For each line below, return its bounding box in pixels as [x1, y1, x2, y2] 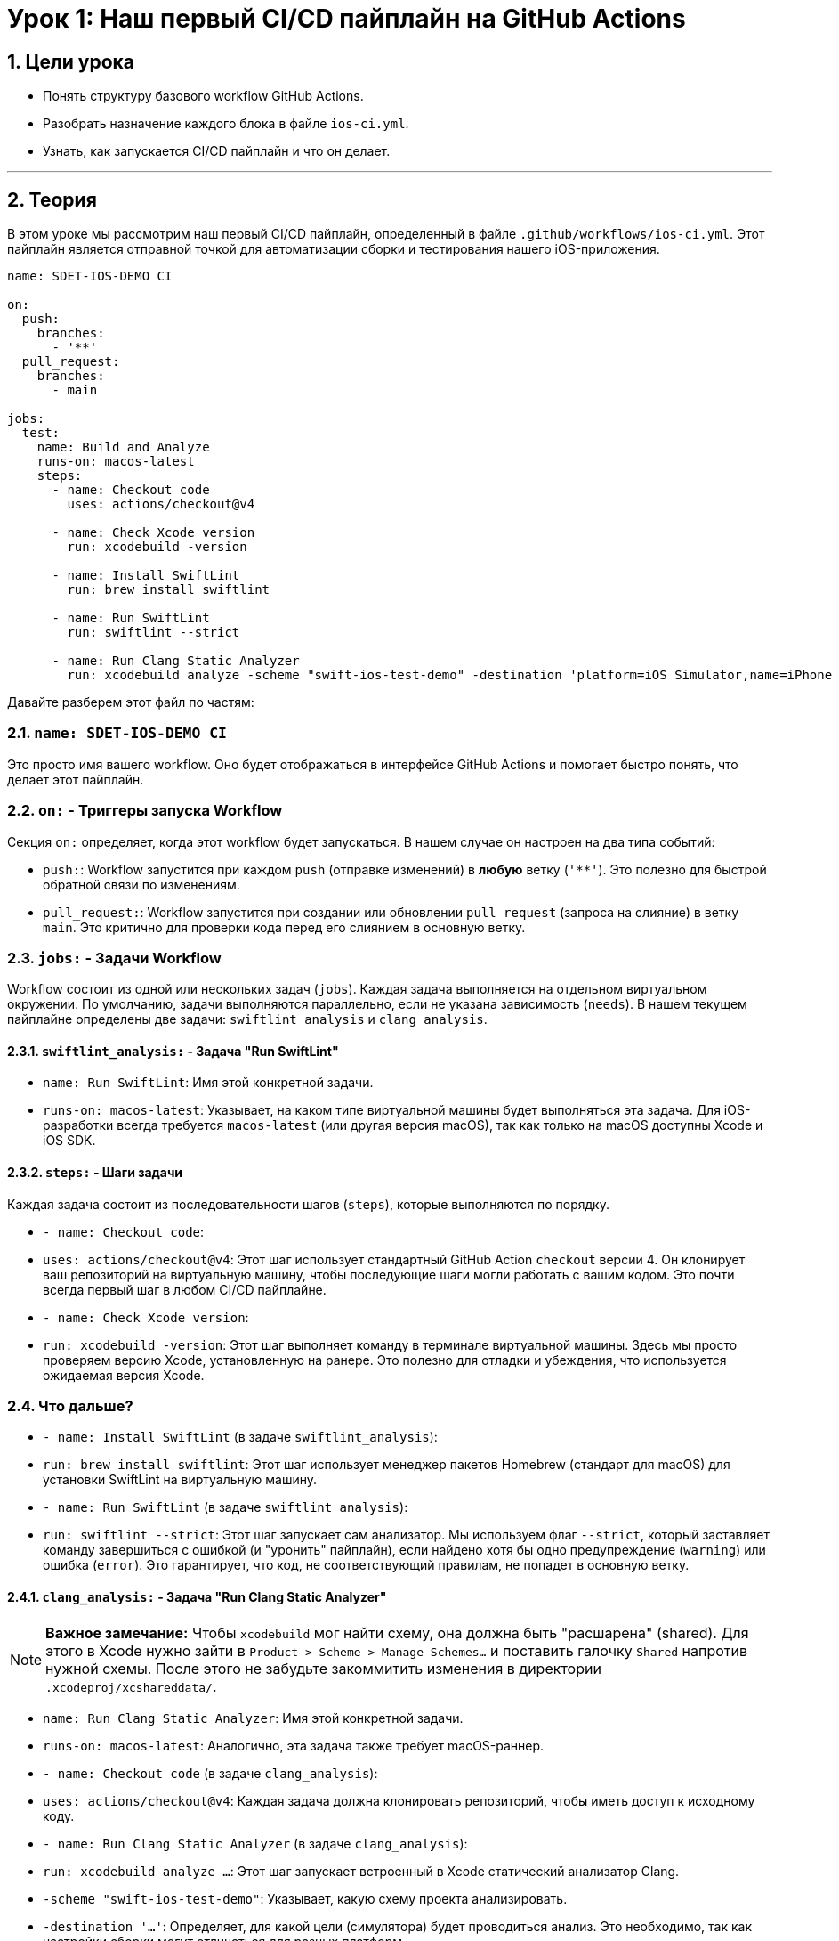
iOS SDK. [43, 1133, 96, 1149]
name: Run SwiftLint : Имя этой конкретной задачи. [43, 1075, 374, 1091]
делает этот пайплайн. [7, 771, 144, 787]
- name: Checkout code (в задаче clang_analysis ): [43, 1765, 378, 1781]
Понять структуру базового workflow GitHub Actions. [43, 88, 364, 104]
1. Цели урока [7, 50, 134, 73]
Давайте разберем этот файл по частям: [7, 694, 254, 711]
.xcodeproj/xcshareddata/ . [45, 1677, 217, 1695]
